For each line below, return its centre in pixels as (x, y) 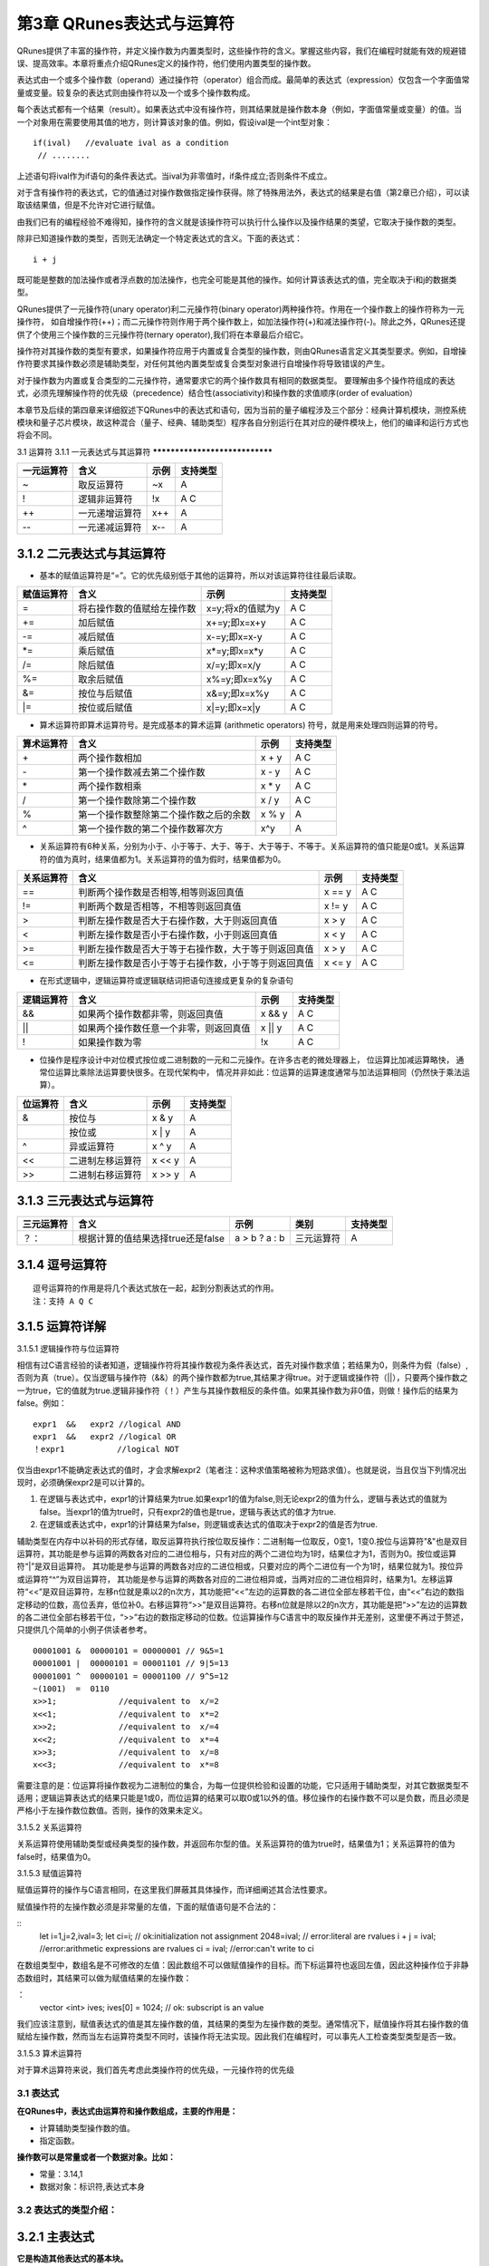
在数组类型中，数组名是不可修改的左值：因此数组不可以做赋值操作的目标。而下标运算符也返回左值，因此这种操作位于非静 (243, 1965)
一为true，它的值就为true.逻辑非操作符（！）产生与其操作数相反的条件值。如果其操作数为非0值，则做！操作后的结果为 (238, 1390)
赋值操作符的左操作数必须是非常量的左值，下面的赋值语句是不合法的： (148, 1906)
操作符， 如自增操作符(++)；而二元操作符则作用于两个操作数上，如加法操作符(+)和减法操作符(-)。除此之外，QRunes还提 (241, 322)
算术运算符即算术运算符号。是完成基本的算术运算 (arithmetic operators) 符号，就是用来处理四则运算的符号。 (241, 725)
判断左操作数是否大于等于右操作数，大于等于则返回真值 (196, 949)
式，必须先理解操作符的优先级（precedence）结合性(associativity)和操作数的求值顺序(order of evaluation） (217, 393)
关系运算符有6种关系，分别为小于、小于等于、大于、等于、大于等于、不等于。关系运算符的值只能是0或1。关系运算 (252, 847)
